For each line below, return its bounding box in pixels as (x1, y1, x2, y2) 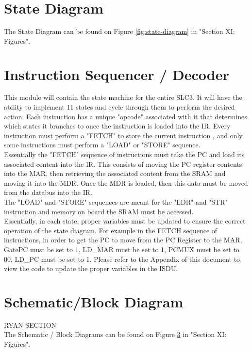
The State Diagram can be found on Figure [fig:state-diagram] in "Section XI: (4, 26, 235, 36)
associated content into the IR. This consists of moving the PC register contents (4, 159, 242, 169)
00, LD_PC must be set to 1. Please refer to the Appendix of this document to (4, 254, 240, 264)
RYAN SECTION (4, 320, 57, 330)
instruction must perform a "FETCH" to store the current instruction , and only (4, 130, 243, 140)
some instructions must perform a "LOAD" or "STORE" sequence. (4, 140, 201, 150)
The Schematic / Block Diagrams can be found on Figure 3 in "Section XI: (4, 329, 227, 339)
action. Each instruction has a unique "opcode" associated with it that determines (4, 111, 247, 121)
